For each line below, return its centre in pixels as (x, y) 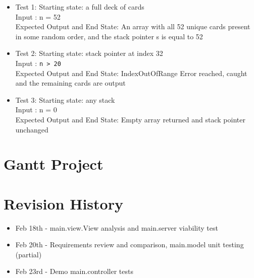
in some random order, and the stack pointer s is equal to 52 (109, 36)
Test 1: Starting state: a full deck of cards (80, 7)
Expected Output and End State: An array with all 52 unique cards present (133, 26)
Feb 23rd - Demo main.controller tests (74, 271)
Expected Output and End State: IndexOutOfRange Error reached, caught (131, 73)
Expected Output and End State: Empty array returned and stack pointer (130, 119)
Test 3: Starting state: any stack (65, 99)
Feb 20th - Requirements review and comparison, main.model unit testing (130, 245)
